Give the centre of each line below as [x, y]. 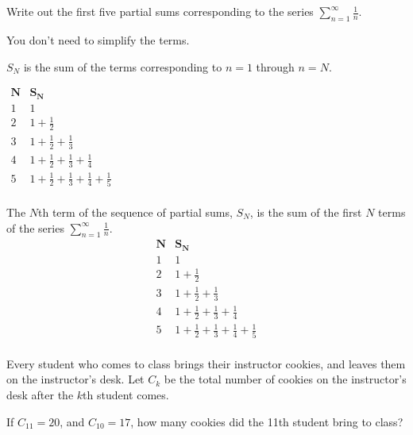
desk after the [40, 395]
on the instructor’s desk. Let [75, 379]
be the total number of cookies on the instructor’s [285, 379]
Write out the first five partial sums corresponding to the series [160, 12]
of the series [35, 227]
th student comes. [126, 395]
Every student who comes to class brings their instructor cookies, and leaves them [206, 363]
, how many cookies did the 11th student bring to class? [267, 421]
